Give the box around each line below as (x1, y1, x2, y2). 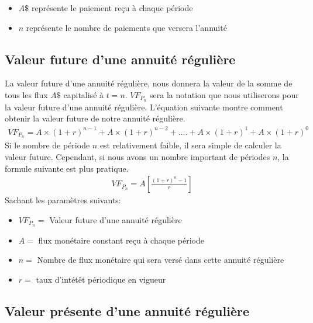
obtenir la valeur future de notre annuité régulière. (5, 112, 185, 124)
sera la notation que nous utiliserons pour (150, 88, 299, 100)
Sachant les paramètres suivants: (5, 194, 121, 206)
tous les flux (5, 88, 48, 100)
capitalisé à (63, 88, 104, 100)
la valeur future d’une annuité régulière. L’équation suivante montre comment (5, 100, 283, 113)
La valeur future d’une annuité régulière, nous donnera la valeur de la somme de (5, 77, 293, 89)
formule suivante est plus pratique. (5, 162, 129, 174)
